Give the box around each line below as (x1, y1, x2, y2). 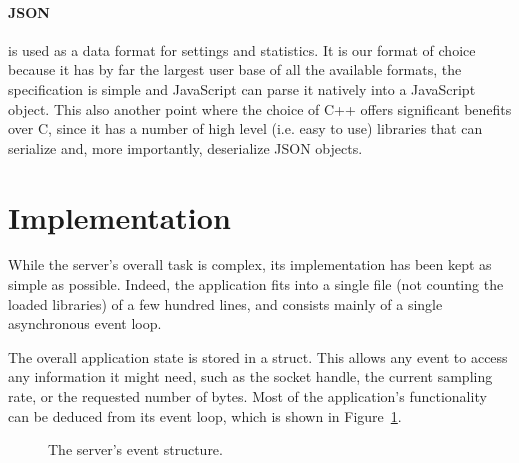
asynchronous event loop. (8, 313, 162, 334)
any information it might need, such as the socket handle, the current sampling (8, 366, 493, 387)
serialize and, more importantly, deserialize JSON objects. (8, 137, 363, 158)
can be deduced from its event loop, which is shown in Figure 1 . (8, 405, 402, 426)
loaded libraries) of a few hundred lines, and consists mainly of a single (8, 293, 443, 314)
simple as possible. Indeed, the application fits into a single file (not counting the (8, 274, 504, 295)
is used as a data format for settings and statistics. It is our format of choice (8, 39, 476, 60)
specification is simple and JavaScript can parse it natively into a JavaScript (8, 78, 476, 99)
